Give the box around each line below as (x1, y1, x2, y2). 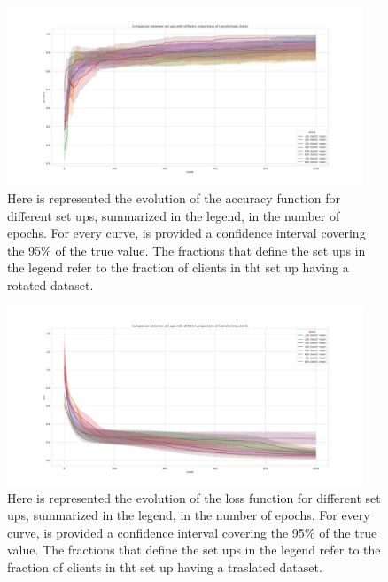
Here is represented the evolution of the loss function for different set (7, 488, 381, 507)
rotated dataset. (7, 275, 94, 294)
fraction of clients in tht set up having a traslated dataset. (7, 557, 322, 576)
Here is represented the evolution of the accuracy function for (7, 188, 341, 207)
